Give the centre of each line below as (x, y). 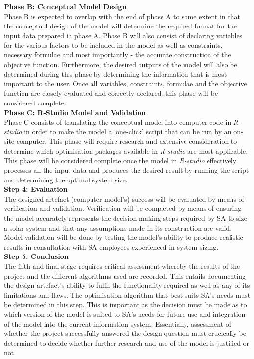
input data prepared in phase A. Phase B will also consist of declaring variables (123, 35)
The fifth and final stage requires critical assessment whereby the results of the (122, 266)
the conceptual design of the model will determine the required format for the (120, 26)
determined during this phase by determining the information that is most (115, 74)
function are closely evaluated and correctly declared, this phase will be (111, 93)
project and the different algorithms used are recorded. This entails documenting (125, 275)
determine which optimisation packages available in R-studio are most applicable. (126, 150)
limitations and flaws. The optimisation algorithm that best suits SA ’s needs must (127, 295)
